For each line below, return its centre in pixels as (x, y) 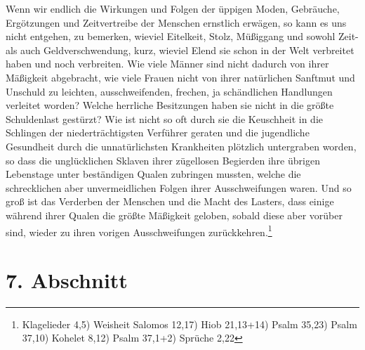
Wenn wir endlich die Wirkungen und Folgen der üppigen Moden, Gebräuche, (173, 8)
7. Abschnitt (67, 279)
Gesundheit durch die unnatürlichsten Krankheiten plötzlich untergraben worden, (181, 146)
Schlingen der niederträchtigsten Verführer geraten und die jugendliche (158, 132)
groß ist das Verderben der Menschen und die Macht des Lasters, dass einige (170, 201)
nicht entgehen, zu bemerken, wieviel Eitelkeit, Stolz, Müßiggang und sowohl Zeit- (182, 36)
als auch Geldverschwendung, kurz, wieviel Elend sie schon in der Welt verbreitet (180, 50)
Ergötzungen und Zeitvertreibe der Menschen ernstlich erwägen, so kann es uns (176, 22)
